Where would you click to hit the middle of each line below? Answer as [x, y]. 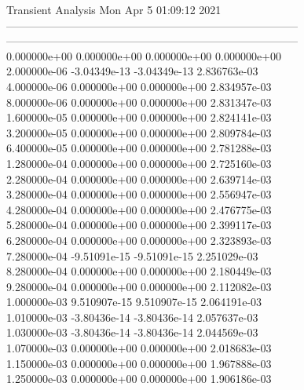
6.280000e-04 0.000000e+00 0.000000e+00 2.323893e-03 [139, 240]
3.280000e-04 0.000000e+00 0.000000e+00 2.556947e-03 [139, 194]
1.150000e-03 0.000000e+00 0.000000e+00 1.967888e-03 [139, 363]
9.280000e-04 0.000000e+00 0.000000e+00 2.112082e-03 [139, 286]
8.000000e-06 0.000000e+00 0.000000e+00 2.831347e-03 [139, 102]
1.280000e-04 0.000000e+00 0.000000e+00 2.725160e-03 [139, 163]
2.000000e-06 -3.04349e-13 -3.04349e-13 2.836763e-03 [132, 71]
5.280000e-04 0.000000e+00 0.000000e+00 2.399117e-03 [139, 225]
